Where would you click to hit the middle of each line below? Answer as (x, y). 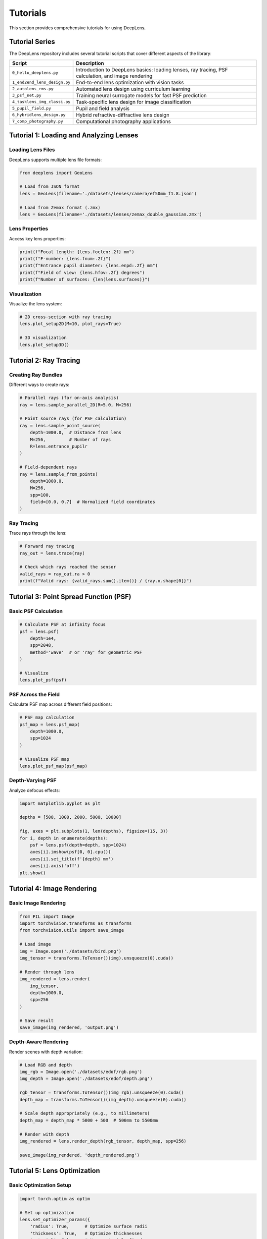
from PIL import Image (47, 916)
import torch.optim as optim (55, 1199)
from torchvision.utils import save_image (72, 930)
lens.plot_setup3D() (44, 345)
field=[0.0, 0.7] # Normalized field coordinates (92, 502)
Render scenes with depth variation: (46, 1052)
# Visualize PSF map (44, 759)
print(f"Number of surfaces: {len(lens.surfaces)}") (85, 280)
